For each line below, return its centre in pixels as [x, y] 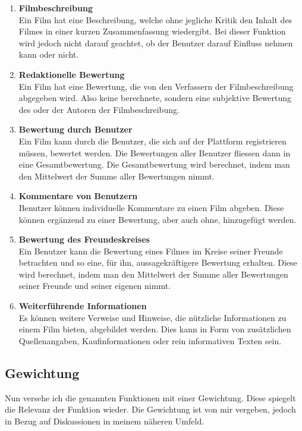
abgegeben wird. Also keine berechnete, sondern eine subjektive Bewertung [155, 98]
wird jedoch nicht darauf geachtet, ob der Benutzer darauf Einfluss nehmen [156, 43]
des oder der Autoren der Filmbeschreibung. [99, 109]
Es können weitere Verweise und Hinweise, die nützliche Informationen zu [152, 317]
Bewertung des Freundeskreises [84, 239]
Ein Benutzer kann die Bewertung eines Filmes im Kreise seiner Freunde [151, 251]
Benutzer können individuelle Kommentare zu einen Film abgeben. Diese [151, 207]
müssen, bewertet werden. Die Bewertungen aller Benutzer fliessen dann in [155, 152]
